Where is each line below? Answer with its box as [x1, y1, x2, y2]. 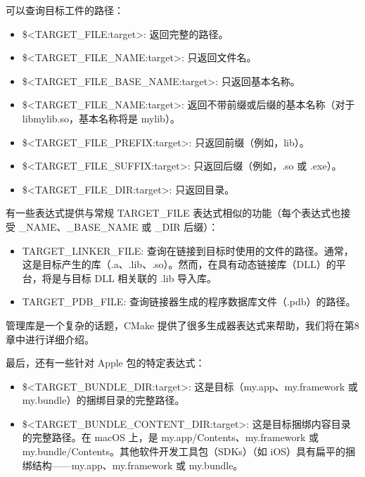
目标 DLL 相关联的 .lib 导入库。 [71, 270, 217, 285]
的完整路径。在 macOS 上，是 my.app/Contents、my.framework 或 [22, 430, 319, 445]
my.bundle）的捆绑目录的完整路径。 [22, 393, 185, 407]
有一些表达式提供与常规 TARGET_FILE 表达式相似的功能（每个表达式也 [6, 205, 341, 220]
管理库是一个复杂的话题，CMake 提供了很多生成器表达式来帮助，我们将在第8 [6, 317, 359, 332]
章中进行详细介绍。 [6, 331, 94, 346]
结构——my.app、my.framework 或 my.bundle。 [32, 457, 243, 472]
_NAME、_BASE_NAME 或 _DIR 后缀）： [18, 219, 219, 234]
